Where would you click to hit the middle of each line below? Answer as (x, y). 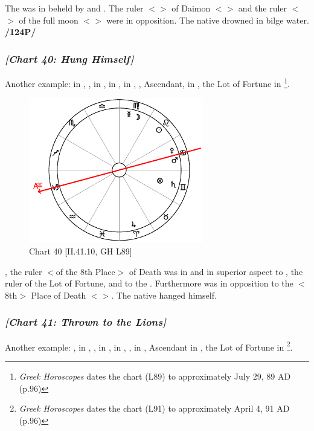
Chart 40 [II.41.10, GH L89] (81, 251)
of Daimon (191, 8)
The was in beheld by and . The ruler (74, 8)
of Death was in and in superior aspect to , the (216, 271)
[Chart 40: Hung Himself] (69, 58)
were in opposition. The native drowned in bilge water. (208, 20)
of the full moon (49, 20)
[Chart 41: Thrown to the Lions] (86, 322)
